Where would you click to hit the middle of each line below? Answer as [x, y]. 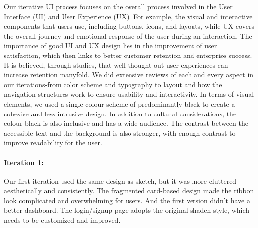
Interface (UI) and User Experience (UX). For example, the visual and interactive [128, 16]
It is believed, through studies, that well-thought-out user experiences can [116, 65]
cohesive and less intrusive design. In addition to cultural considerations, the [120, 113]
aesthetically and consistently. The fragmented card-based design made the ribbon [129, 191]
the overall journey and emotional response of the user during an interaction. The [128, 35]
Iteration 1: [24, 162]
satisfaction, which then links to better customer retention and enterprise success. [128, 55]
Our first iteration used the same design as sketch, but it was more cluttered [120, 181]
